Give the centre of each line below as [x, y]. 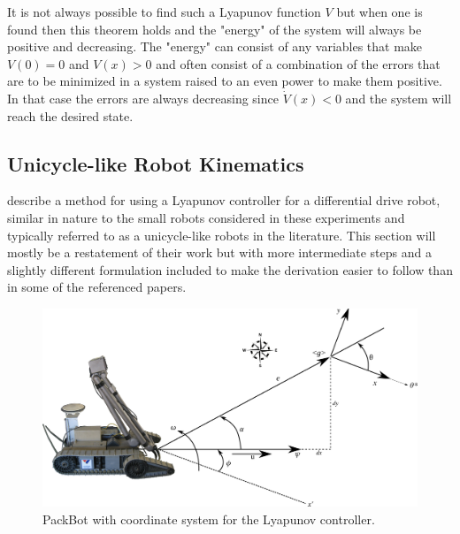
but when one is [379, 11]
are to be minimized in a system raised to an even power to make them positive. [225, 81]
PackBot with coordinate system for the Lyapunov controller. [209, 519]
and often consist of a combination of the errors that [298, 63]
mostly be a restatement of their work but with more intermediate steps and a [219, 252]
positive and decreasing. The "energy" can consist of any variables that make [215, 46]
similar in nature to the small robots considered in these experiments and [206, 217]
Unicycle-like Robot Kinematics [156, 163]
